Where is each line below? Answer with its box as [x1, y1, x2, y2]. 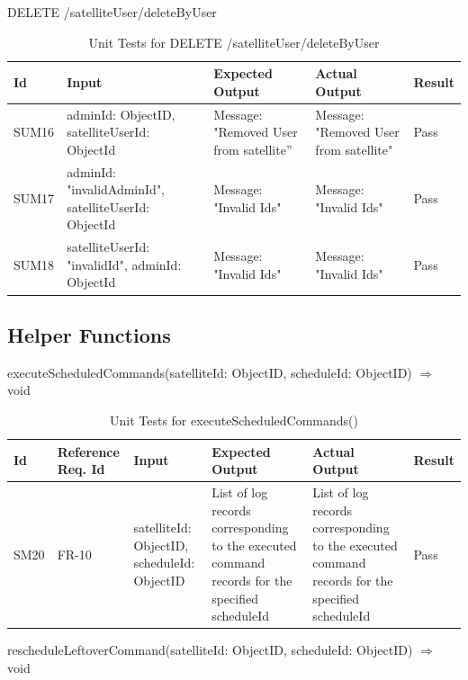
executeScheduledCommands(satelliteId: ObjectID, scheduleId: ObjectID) [7, 362, 412, 381]
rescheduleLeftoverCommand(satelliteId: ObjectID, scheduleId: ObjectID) [7, 640, 413, 659]
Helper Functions [7, 320, 171, 348]
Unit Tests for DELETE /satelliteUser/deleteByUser [88, 32, 380, 51]
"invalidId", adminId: [67, 255, 182, 273]
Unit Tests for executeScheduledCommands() [110, 410, 358, 429]
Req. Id [57, 460, 105, 479]
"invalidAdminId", [67, 180, 166, 199]
